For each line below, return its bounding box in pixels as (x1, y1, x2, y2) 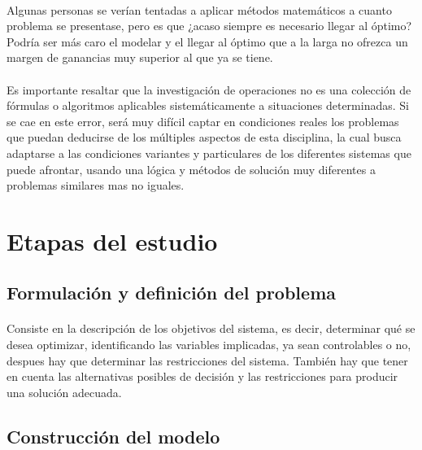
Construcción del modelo (7, 423, 220, 448)
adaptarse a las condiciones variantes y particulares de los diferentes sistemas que (7, 144, 411, 161)
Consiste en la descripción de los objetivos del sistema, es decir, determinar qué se (7, 320, 415, 337)
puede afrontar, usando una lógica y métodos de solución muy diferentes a (7, 160, 376, 177)
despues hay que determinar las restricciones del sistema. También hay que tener (7, 352, 408, 369)
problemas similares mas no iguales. (7, 177, 185, 194)
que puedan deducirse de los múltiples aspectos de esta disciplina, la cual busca (7, 129, 402, 146)
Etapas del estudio (7, 224, 218, 257)
